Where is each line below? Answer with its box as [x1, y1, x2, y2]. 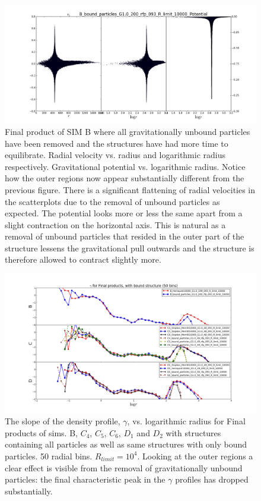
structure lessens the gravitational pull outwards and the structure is [5, 241, 254, 254]
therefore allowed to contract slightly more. [5, 253, 161, 266]
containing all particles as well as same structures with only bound [5, 438, 247, 450]
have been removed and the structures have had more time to [5, 137, 228, 149]
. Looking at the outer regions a [137, 449, 253, 462]
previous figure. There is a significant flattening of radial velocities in [5, 183, 256, 196]
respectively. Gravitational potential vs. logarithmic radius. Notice [5, 160, 246, 172]
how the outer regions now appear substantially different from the [5, 172, 244, 184]
